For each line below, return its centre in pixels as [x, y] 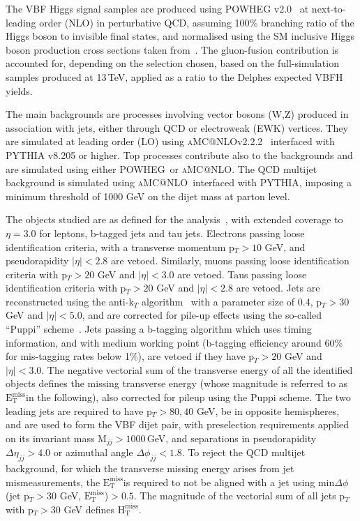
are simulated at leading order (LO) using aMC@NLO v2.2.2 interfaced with [170, 141]
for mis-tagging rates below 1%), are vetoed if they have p [130, 356]
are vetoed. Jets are [278, 288]
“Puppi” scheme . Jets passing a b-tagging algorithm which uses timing [159, 329]
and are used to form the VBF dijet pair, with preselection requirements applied [178, 424]
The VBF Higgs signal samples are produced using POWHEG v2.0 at [157, 8]
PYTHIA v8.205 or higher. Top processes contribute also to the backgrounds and [179, 154]
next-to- [329, 8]
